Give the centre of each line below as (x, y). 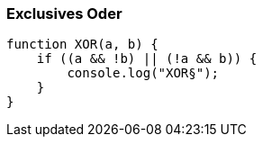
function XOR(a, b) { (82, 45)
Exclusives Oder (64, 13)
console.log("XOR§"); (143, 73)
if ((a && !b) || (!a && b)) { (147, 59)
